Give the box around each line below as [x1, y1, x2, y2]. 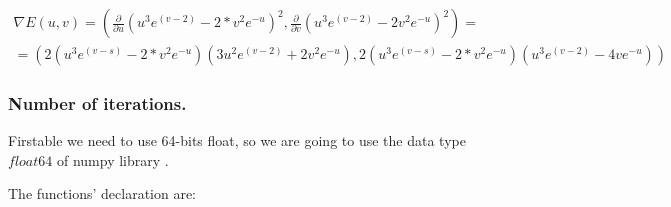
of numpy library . [56, 149, 169, 170]
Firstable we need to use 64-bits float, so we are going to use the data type [8, 130, 466, 151]
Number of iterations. [8, 90, 187, 115]
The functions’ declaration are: [8, 183, 197, 204]
